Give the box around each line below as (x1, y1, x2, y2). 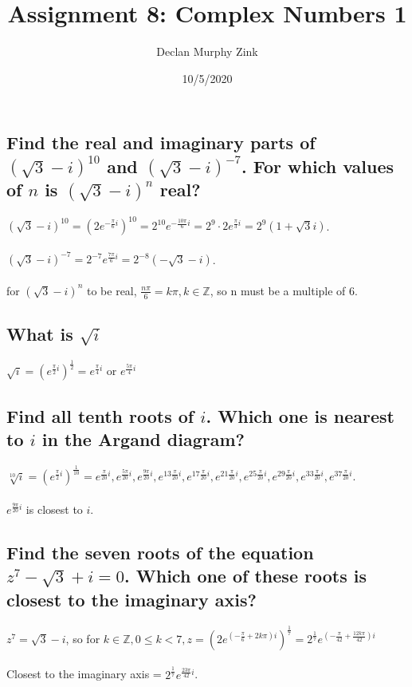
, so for (65, 630, 100, 646)
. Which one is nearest (206, 403, 394, 428)
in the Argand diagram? (41, 427, 245, 452)
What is (6, 322, 73, 346)
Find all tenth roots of (6, 403, 194, 428)
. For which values (241, 153, 394, 178)
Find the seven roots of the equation (6, 539, 314, 564)
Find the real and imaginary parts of (6, 130, 316, 155)
